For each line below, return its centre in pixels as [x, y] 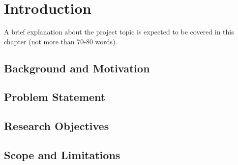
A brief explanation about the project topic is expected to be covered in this [119, 32]
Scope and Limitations [62, 155]
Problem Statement [55, 97]
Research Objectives [57, 126]
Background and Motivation [77, 68]
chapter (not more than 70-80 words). [61, 41]
